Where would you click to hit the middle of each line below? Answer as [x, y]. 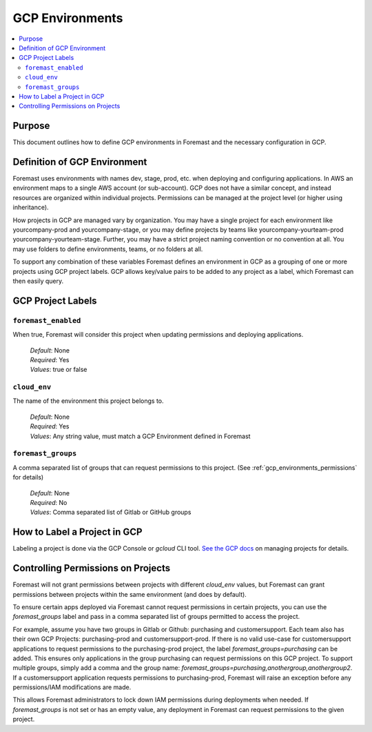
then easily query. [38, 281]
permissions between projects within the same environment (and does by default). [130, 594]
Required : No [49, 502]
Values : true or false [59, 370]
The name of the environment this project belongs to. [89, 401]
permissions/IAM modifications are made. [72, 687]
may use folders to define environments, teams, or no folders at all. [108, 249]
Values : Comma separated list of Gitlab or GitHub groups [111, 512]
